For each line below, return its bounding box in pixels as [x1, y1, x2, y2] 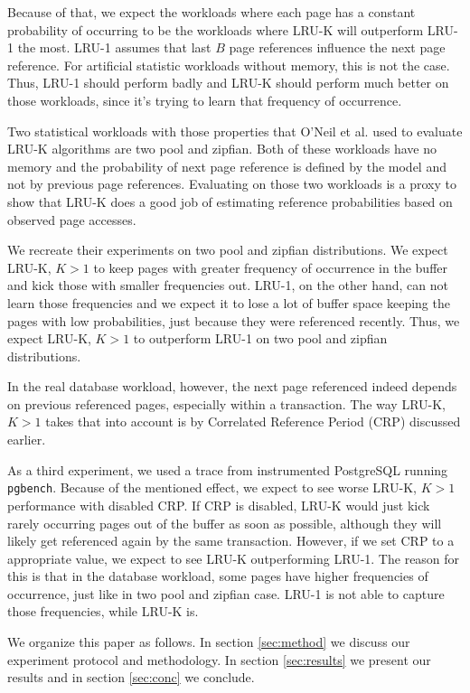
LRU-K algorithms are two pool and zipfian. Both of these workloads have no [7, 139, 437, 158]
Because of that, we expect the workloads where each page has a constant [7, 3, 416, 21]
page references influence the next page [229, 38, 446, 57]
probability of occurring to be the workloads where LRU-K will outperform [7, 20, 424, 39]
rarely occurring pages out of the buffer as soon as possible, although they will [7, 513, 442, 532]
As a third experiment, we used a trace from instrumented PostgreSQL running [7, 460, 448, 479]
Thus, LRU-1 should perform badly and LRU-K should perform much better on [7, 73, 449, 92]
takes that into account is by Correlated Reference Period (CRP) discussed [45, 412, 461, 431]
